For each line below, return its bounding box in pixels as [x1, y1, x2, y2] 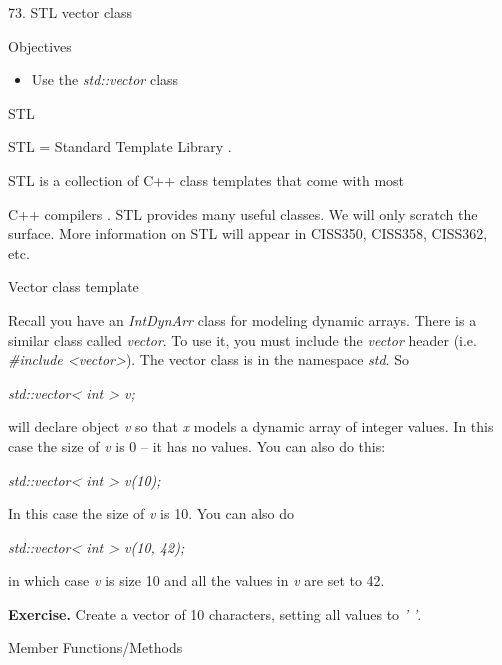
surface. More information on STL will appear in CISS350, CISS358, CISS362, [8, 223, 488, 244]
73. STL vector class [8, 2, 133, 22]
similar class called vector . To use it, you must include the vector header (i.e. [8, 329, 477, 350]
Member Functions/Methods [8, 637, 183, 658]
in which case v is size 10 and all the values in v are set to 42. [8, 570, 385, 591]
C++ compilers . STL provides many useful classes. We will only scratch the [8, 203, 478, 224]
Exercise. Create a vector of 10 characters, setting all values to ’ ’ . [8, 603, 422, 624]
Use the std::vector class [31, 69, 179, 90]
